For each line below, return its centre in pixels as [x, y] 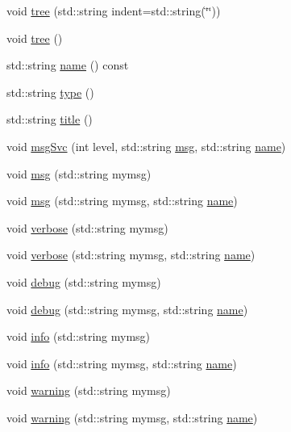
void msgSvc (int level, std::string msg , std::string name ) [146, 146]
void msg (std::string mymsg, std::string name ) [122, 201]
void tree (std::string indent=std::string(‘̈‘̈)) [114, 10]
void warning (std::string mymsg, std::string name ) [132, 417]
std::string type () [50, 92]
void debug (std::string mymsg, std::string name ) [127, 309]
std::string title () [50, 119]
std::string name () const [68, 65]
